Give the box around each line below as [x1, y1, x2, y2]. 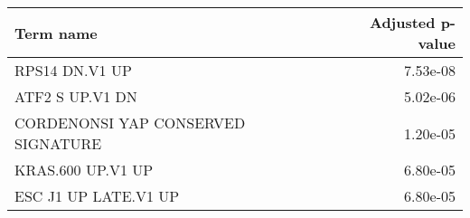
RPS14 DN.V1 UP [14, 60, 132, 81]
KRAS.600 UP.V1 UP [14, 159, 154, 180]
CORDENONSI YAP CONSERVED [14, 112, 246, 133]
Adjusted [369, 12, 436, 33]
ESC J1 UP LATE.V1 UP [14, 185, 180, 206]
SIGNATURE [14, 133, 102, 154]
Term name [14, 22, 98, 43]
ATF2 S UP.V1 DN [14, 86, 137, 107]
